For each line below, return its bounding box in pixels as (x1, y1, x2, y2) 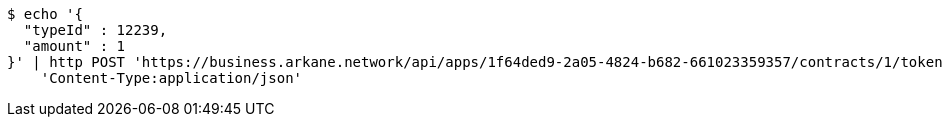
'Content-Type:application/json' (40, 70, 303, 86)
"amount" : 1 (23, 38, 126, 54)
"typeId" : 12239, (23, 22, 168, 38)
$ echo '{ (7, 6, 83, 22)
